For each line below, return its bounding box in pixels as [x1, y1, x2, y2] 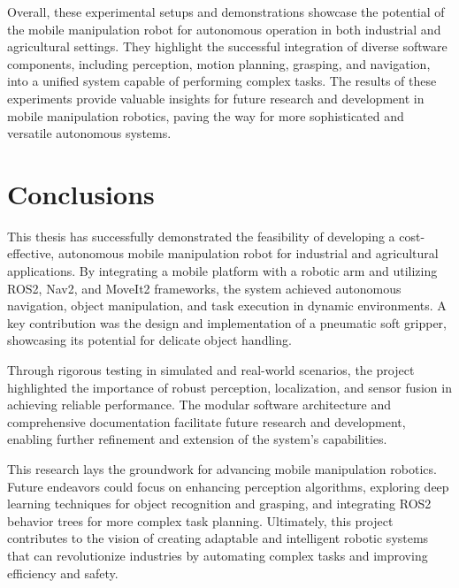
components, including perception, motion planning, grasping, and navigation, [7, 54, 431, 73]
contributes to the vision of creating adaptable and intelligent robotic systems [7, 529, 429, 547]
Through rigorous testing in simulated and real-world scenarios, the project [7, 361, 415, 379]
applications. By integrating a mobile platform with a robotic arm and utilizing [7, 262, 438, 280]
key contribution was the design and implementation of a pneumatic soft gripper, [7, 313, 447, 332]
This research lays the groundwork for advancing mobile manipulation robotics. [7, 460, 437, 477]
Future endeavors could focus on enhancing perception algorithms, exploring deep [7, 477, 449, 495]
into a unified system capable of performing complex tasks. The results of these [7, 72, 437, 90]
